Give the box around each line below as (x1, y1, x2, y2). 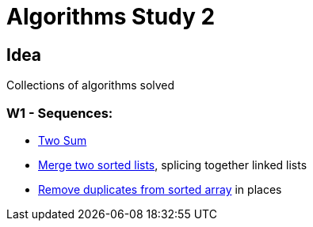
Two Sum (38, 133, 87, 147)
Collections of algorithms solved (6, 78, 175, 93)
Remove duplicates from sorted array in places (38, 182, 282, 196)
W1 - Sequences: (6, 104, 113, 121)
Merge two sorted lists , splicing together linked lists (38, 157, 307, 172)
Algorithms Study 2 (6, 3, 216, 30)
